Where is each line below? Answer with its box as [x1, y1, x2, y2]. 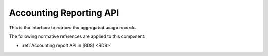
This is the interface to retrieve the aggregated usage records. [9, 25, 136, 30]
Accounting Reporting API [9, 7, 119, 18]
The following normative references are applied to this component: [9, 33, 146, 39]
